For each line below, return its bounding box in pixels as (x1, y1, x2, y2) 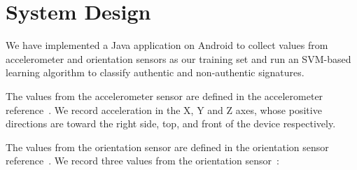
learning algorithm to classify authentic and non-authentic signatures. (6, 65, 304, 80)
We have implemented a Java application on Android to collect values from (6, 38, 328, 52)
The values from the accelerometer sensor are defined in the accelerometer (6, 88, 323, 103)
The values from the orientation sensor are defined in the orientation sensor (6, 139, 329, 154)
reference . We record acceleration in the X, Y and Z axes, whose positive (6, 102, 322, 117)
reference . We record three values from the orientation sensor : (6, 153, 279, 168)
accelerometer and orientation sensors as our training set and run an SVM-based (6, 51, 351, 66)
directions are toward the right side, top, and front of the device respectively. (6, 116, 336, 131)
